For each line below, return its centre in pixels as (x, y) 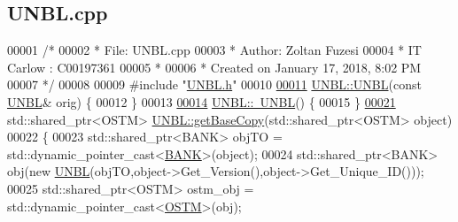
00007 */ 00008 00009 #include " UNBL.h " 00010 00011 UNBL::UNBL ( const (214, 84)
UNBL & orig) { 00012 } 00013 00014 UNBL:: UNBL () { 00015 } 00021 (202, 101)
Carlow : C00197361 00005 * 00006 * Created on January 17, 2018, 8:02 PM (214, 67)
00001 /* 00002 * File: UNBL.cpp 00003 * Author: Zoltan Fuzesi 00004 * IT (214, 50)
